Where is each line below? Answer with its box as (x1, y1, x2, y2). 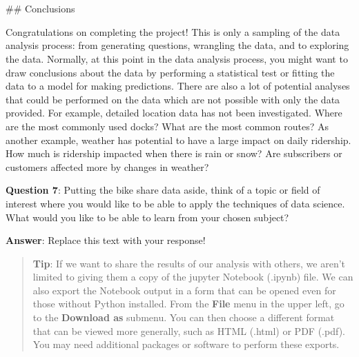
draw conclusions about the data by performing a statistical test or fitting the (6, 65, 335, 79)
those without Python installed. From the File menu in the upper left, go (32, 296, 345, 311)
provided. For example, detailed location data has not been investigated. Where (6, 105, 342, 120)
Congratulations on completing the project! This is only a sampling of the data (6, 24, 340, 39)
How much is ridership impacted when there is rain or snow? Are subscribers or (6, 146, 342, 161)
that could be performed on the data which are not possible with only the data (6, 92, 340, 106)
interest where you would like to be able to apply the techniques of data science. (6, 196, 345, 210)
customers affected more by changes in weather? (6, 159, 209, 174)
